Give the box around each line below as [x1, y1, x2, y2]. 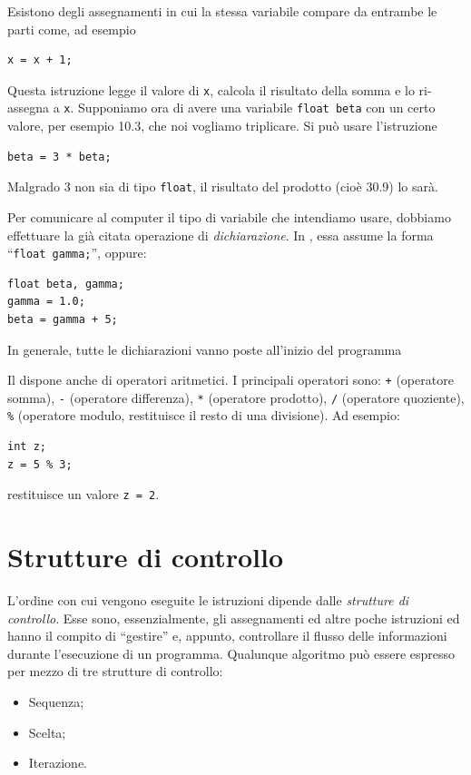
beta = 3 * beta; [7, 150, 112, 163]
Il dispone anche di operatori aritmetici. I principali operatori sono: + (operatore [7, 370, 454, 389]
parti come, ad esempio [7, 19, 136, 38]
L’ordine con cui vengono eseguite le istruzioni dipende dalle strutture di [7, 591, 409, 610]
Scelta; [28, 722, 66, 741]
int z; [7, 440, 46, 454]
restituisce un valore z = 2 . [7, 485, 160, 504]
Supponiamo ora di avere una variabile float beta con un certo [78, 98, 436, 117]
